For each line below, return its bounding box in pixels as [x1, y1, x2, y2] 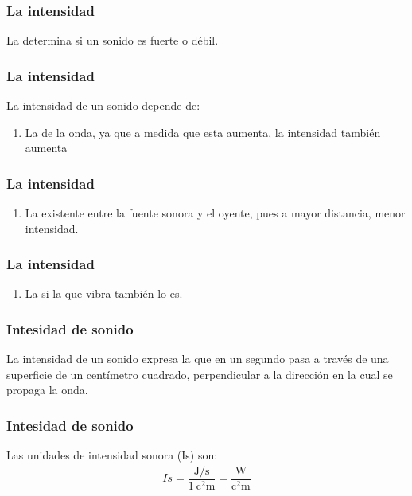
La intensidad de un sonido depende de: [6, 97, 200, 114]
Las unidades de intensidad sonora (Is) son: [6, 447, 218, 463]
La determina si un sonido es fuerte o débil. [6, 32, 219, 49]
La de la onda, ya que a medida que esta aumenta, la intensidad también [25, 123, 381, 140]
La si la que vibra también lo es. [25, 285, 183, 302]
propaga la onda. [6, 381, 88, 398]
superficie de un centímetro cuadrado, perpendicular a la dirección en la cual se [6, 365, 393, 382]
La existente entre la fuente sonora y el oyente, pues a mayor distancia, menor [25, 205, 406, 221]
